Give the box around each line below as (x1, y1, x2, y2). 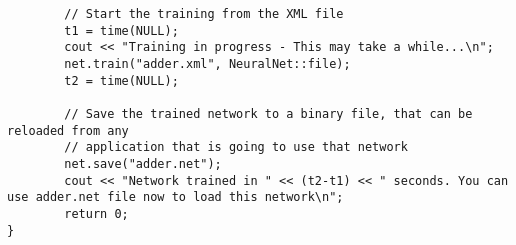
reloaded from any (7, 123, 129, 138)
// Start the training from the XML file (64, 7, 344, 21)
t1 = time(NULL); (64, 23, 179, 38)
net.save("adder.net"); (64, 156, 222, 171)
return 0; (64, 206, 129, 221)
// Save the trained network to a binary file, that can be (64, 106, 473, 121)
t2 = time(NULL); (64, 73, 179, 88)
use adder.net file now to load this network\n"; (7, 190, 344, 205)
